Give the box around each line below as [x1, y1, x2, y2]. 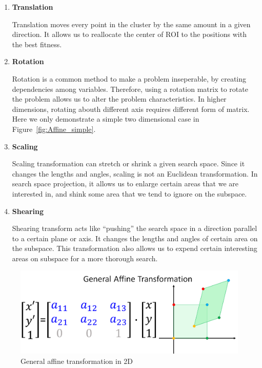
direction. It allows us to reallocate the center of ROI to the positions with [12, 29, 247, 40]
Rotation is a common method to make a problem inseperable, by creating [12, 73, 247, 84]
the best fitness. [12, 38, 62, 49]
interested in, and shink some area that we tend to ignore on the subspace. [12, 188, 247, 199]
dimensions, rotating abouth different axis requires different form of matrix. [12, 103, 250, 114]
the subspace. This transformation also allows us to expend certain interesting [12, 243, 257, 254]
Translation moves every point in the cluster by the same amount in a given [12, 18, 251, 29]
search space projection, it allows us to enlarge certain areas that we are [12, 178, 238, 189]
